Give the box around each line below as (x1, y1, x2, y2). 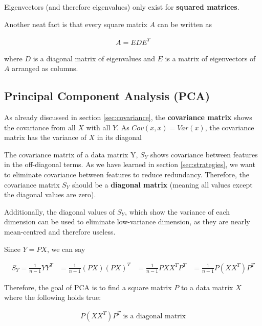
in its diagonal (97, 132, 142, 143)
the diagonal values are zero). (4, 189, 96, 200)
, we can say (47, 243, 85, 254)
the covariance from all (4, 122, 76, 132)
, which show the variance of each (125, 206, 230, 217)
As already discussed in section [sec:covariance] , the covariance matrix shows (4, 112, 252, 123)
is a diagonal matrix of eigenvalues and (33, 53, 155, 63)
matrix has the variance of (4, 132, 86, 143)
